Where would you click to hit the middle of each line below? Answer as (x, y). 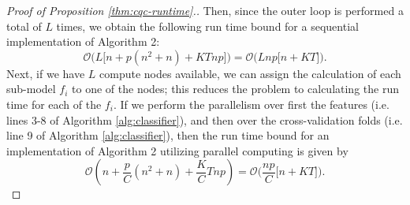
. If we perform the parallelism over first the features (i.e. (251, 104)
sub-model (31, 89)
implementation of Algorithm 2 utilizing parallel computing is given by (177, 150)
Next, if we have (46, 73)
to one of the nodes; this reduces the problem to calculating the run (235, 89)
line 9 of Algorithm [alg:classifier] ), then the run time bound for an (168, 135)
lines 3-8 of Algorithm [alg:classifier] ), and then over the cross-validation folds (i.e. (205, 119)
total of (24, 26)
